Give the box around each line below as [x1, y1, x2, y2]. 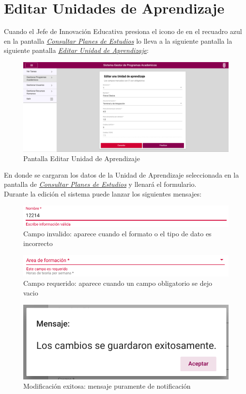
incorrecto [23, 238, 53, 248]
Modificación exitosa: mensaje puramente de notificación [23, 381, 191, 391]
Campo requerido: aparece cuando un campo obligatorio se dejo [23, 278, 212, 288]
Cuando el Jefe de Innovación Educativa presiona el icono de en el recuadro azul [4, 26, 242, 36]
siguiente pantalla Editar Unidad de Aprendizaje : [4, 45, 149, 55]
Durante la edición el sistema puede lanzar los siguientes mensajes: [4, 188, 201, 198]
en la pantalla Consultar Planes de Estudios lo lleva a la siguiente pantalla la [4, 35, 232, 46]
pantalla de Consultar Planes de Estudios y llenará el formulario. [4, 179, 197, 189]
